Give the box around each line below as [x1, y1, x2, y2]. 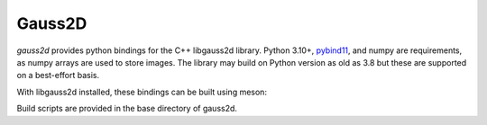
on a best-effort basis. [16, 70, 100, 81]
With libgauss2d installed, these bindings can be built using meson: [16, 86, 268, 97]
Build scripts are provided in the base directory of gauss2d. [16, 103, 238, 114]
